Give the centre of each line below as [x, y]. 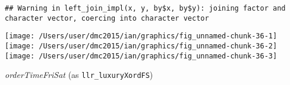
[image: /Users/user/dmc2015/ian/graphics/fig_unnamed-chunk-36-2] [141, 46]
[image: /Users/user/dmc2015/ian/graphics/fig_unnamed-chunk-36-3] [141, 56]
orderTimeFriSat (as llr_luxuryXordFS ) [79, 75]
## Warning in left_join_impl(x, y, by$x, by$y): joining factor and [145, 8]
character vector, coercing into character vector [107, 18]
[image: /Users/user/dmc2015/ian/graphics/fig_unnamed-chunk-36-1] [141, 36]
